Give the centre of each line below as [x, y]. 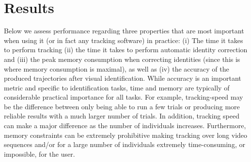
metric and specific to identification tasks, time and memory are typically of [117, 87]
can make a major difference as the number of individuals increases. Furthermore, [125, 125]
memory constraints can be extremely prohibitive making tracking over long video [126, 135]
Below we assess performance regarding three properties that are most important [124, 31]
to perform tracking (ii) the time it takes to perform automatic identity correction [126, 50]
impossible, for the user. [39, 154]
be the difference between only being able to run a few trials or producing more [122, 106]
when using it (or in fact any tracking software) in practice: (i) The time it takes [124, 40]
